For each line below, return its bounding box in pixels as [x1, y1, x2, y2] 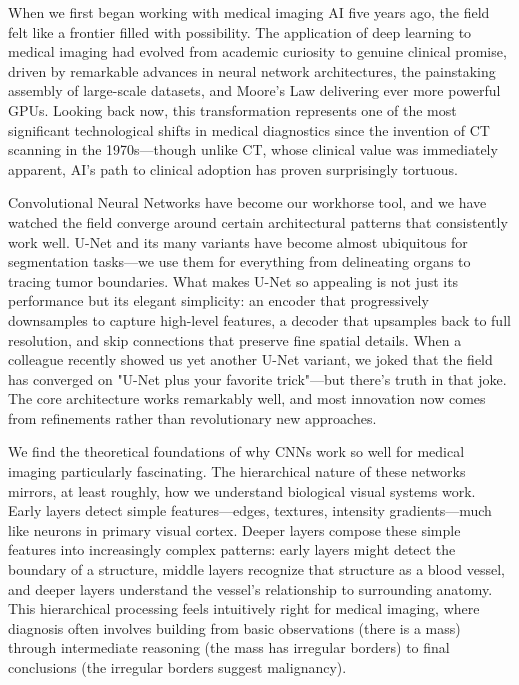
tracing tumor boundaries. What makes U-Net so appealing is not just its [8, 270, 459, 291]
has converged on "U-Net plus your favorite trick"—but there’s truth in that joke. [8, 368, 507, 389]
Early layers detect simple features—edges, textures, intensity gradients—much [8, 500, 492, 521]
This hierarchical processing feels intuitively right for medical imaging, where [8, 598, 480, 619]
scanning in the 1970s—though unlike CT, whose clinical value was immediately [8, 139, 498, 160]
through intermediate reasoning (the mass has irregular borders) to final [8, 637, 450, 658]
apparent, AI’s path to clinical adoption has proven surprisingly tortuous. [8, 158, 458, 179]
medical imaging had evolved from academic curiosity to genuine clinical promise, [8, 41, 507, 62]
